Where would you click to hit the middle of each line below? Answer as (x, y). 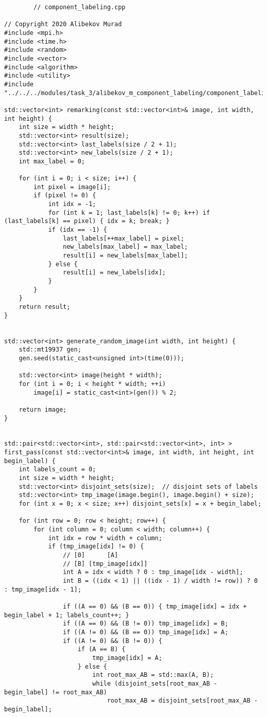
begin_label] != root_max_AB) (56, 692)
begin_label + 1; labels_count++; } (67, 615)
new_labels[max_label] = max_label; (125, 247)
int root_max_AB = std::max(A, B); (153, 675)
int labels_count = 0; (57, 470)
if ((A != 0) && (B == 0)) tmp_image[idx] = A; (146, 632)
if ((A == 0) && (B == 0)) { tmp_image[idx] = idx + (155, 606)
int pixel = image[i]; (72, 187)
